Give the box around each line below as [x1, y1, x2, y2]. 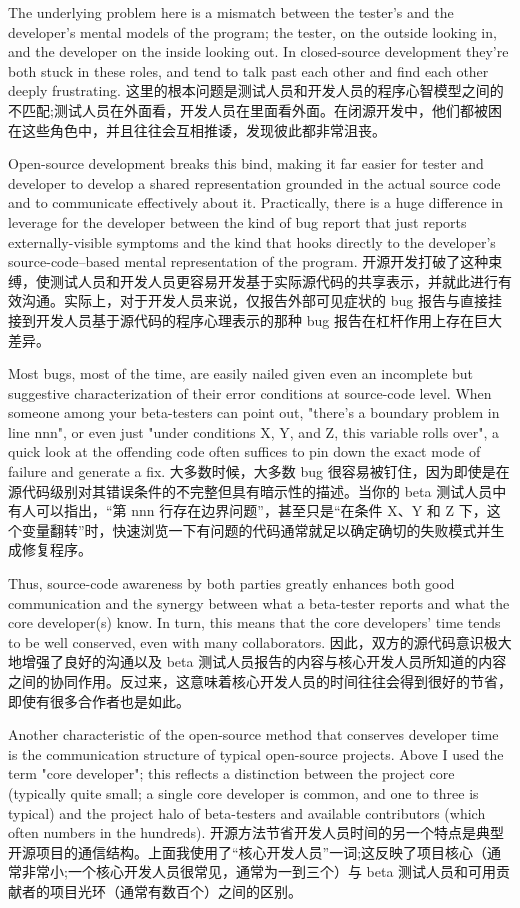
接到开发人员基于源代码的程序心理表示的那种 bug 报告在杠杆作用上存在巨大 [8, 309, 502, 330]
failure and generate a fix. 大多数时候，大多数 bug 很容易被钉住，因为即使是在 [8, 461, 510, 482]
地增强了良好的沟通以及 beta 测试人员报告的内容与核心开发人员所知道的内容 [8, 651, 507, 672]
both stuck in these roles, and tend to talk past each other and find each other [8, 60, 489, 81]
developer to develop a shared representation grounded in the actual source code [8, 172, 501, 193]
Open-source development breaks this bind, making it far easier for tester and [8, 153, 484, 174]
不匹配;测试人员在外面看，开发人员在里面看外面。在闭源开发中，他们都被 [8, 99, 488, 120]
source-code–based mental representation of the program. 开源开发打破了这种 [8, 251, 489, 272]
